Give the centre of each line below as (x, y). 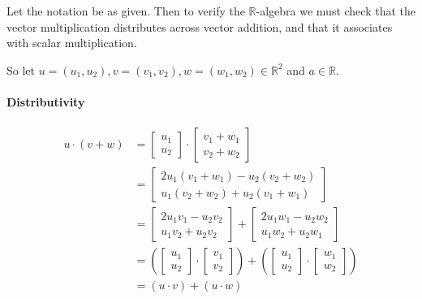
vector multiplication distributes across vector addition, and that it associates (200, 26)
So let (21, 69)
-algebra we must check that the (336, 11)
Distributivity (46, 101)
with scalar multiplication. (72, 43)
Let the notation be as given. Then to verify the (126, 11)
